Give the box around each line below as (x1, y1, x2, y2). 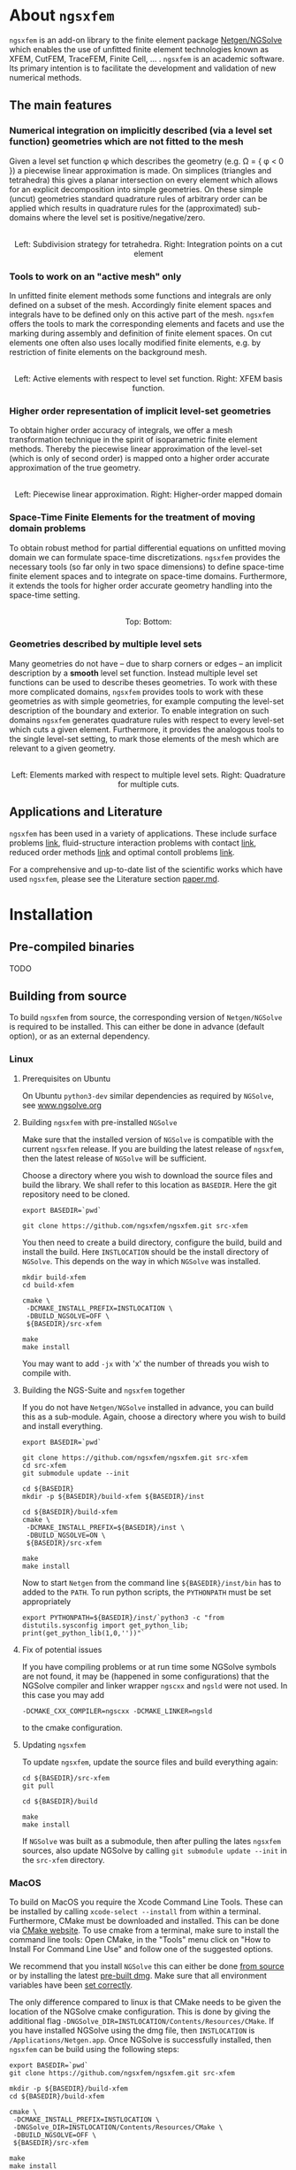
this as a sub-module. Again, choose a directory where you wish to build (21, 1411, 286, 1422)
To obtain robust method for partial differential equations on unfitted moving (9, 542, 286, 553)
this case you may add (21, 1689, 104, 1700)
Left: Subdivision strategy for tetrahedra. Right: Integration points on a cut (14, 238, 283, 249)
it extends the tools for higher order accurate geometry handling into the (9, 580, 273, 591)
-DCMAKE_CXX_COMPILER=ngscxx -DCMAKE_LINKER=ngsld (21, 1706, 213, 1716)
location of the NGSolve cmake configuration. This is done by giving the (9, 2006, 271, 2017)
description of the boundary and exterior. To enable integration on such (9, 705, 269, 715)
